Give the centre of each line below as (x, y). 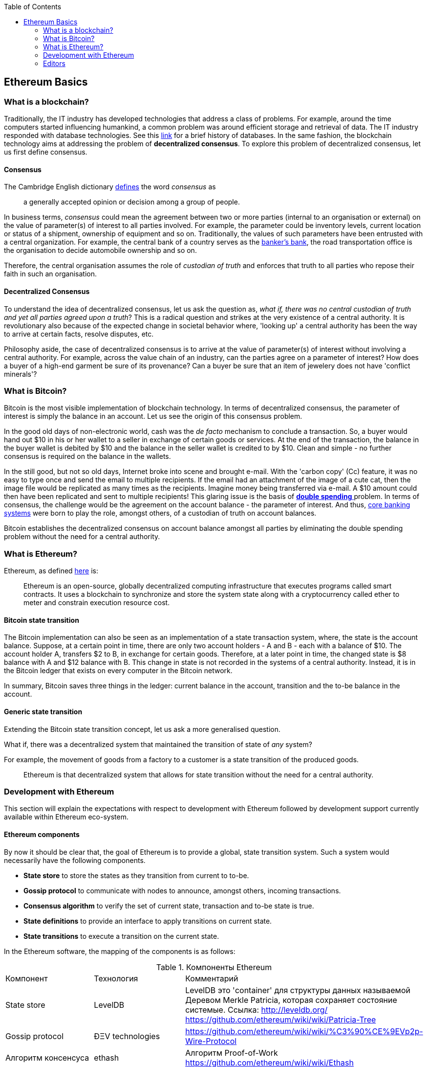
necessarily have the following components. (75, 860)
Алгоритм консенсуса (47, 1057)
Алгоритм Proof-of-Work (232, 1053)
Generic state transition (43, 711)
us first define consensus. (46, 152)
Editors (54, 63)
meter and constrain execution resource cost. (97, 603)
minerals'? (21, 374)
